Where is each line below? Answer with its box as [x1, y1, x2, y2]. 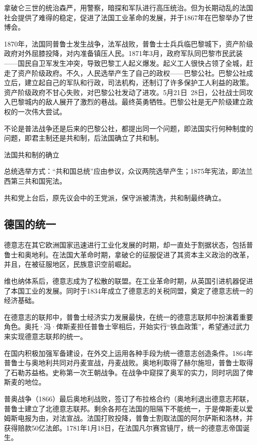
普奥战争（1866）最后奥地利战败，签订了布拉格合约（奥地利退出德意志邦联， [4, 394, 253, 404]
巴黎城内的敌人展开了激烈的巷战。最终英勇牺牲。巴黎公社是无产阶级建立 [10, 97, 246, 107]
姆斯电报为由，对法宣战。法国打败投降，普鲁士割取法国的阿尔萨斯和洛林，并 [4, 413, 253, 423]
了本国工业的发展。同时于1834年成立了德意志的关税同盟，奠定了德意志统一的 [4, 285, 253, 296]
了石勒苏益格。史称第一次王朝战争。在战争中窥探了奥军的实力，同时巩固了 [4, 367, 246, 377]
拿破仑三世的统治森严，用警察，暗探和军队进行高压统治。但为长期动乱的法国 [4, 2, 253, 12]
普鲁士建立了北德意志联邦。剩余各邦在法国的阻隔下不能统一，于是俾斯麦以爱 [4, 403, 253, 413]
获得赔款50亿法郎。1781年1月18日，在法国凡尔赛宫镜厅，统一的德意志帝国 [4, 422, 243, 433]
